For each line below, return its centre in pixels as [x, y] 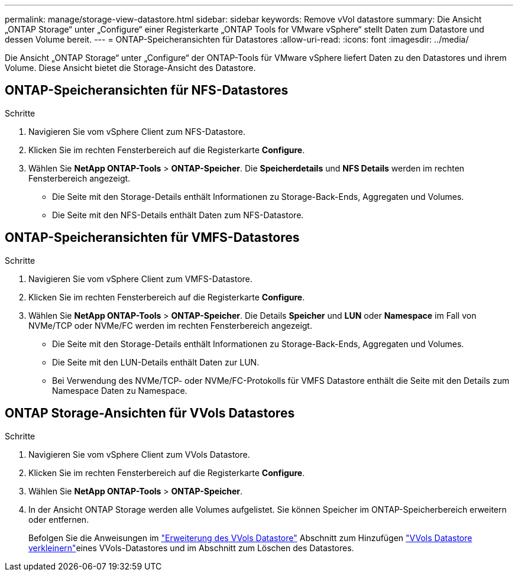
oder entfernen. [59, 519]
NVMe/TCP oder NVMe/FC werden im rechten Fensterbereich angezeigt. [170, 325]
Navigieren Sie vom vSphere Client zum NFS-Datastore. [137, 131]
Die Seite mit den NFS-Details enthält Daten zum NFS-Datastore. [178, 215]
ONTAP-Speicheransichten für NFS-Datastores [147, 90]
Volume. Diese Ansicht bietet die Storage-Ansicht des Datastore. [130, 68]
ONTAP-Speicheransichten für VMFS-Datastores [152, 238]
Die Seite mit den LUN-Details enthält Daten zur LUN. [156, 362]
